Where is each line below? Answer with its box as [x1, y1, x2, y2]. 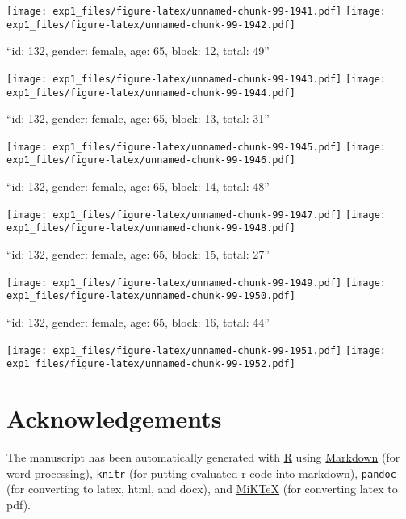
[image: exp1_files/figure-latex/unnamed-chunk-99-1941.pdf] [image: [6, 6, 387, 17]
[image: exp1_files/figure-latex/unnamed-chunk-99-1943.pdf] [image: [6, 73, 387, 85]
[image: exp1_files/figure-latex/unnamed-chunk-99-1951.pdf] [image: [6, 344, 387, 357]
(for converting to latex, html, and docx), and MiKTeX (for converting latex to [6, 480, 398, 497]
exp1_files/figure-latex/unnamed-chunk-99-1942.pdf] [6, 19, 295, 31]
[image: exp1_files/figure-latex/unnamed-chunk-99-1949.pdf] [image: [6, 276, 387, 289]
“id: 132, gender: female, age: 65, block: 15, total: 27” [6, 246, 270, 263]
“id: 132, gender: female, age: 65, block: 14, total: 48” [6, 178, 270, 195]
